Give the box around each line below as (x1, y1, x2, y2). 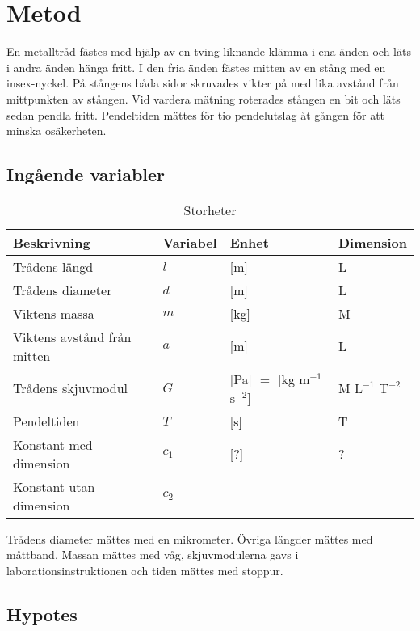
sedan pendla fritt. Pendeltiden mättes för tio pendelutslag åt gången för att (6, 106, 385, 123)
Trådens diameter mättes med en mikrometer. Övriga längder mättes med (6, 530, 373, 547)
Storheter (183, 200, 237, 219)
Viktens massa (13, 303, 94, 323)
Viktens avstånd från (13, 327, 132, 346)
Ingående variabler (6, 162, 166, 187)
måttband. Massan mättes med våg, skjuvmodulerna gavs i (6, 546, 299, 563)
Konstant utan (13, 476, 95, 496)
